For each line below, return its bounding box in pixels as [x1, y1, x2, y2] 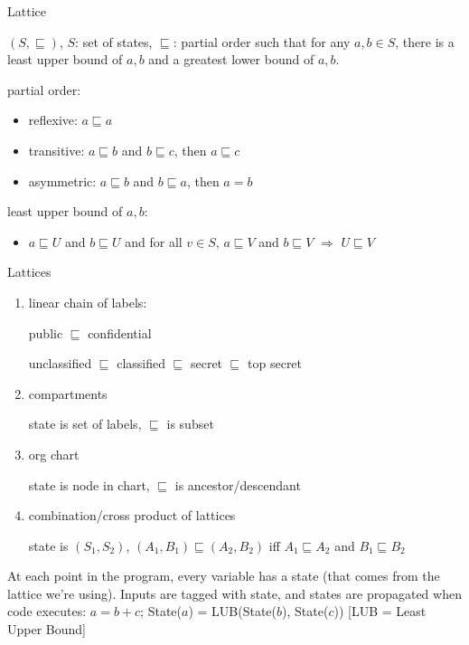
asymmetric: [28, 171, 97, 190]
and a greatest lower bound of [148, 50, 314, 69]
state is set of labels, [28, 414, 142, 433]
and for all [125, 232, 183, 251]
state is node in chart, [28, 475, 150, 494]
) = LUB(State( [188, 602, 277, 621]
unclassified [28, 354, 92, 373]
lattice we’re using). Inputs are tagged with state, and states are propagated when [7, 583, 462, 602]
